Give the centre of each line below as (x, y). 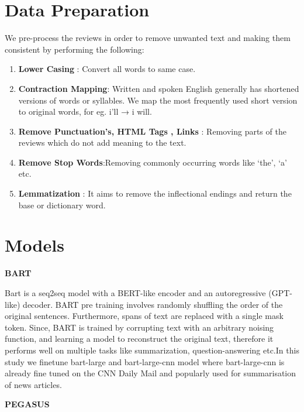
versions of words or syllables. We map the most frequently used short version (158, 100)
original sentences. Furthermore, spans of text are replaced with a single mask (144, 316)
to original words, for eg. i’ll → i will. (85, 111)
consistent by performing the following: (75, 49)
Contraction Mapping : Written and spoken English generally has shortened (159, 88)
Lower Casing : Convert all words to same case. (107, 69)
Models (34, 245)
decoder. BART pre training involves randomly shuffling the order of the (153, 304)
